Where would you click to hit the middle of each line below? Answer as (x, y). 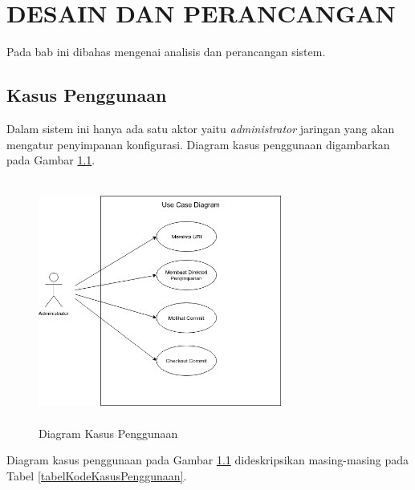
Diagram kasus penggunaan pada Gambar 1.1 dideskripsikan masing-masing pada (208, 460)
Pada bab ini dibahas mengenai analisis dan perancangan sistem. (166, 52)
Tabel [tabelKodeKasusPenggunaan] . (97, 475)
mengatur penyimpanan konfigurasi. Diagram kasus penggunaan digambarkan (198, 144)
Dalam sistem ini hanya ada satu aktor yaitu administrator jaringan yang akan (201, 128)
